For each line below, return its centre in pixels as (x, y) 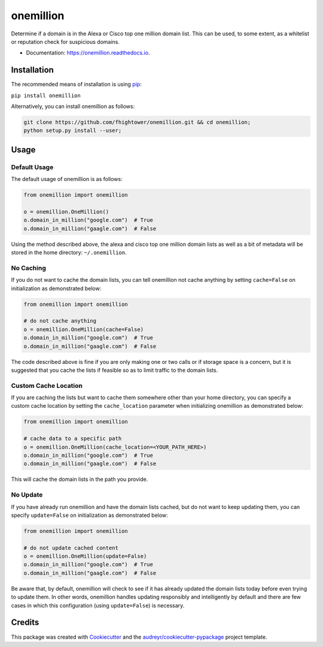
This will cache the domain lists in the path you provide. (80, 479)
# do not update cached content (71, 548)
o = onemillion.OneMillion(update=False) (85, 556)
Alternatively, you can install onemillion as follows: (73, 106)
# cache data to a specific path (73, 439)
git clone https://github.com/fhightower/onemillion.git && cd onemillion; (137, 122)
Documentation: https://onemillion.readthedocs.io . (88, 53)
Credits (25, 623)
